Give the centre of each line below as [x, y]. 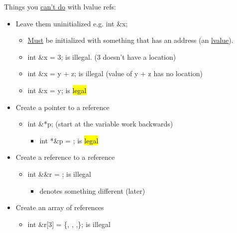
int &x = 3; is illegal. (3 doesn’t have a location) [102, 57]
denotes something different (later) [92, 190]
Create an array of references [60, 207]
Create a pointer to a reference [62, 107]
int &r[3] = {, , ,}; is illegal [69, 224]
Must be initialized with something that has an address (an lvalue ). [130, 40]
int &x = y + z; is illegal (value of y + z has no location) [115, 73]
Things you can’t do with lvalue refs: [60, 6]
